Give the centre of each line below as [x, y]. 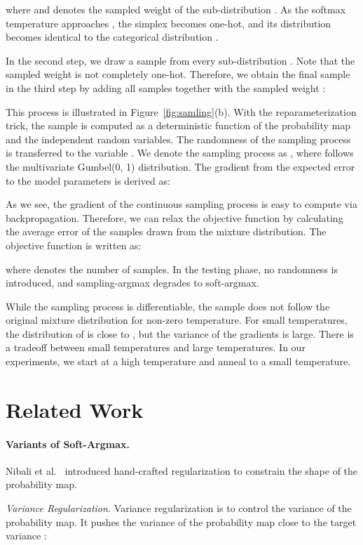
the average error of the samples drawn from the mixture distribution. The [166, 231]
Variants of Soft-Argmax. [68, 444]
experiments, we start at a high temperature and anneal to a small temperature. [178, 361]
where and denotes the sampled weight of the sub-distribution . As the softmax [176, 9]
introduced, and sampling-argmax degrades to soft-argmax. [132, 283]
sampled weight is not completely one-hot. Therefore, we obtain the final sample [178, 74]
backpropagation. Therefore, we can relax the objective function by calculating [174, 217]
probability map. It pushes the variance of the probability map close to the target [181, 521]
